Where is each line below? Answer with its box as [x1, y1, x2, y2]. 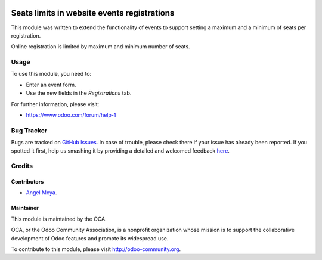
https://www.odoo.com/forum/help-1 [26, 112, 116, 119]
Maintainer [11, 205, 39, 212]
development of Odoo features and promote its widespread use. [11, 234, 169, 242]
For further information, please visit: [11, 100, 100, 107]
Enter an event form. [26, 81, 76, 88]
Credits [11, 162, 33, 170]
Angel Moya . [26, 189, 57, 196]
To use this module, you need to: [11, 70, 92, 78]
